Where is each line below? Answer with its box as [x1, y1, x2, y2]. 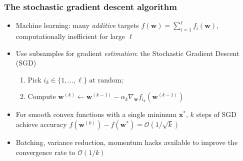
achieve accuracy [15, 118, 67, 129]
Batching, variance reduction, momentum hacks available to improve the [15, 136, 238, 147]
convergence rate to [15, 146, 75, 157]
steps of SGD [196, 109, 237, 119]
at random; [89, 76, 123, 84]
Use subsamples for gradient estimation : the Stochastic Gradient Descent [15, 47, 239, 58]
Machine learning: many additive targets [15, 20, 139, 30]
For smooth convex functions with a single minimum [15, 109, 177, 119]
